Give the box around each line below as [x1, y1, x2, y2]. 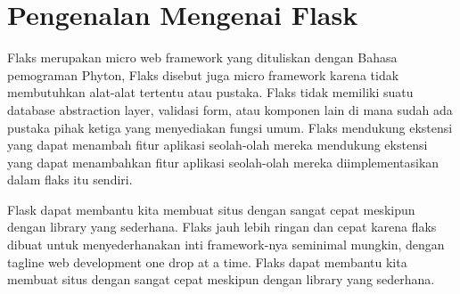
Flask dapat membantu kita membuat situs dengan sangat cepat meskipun [7, 200, 415, 218]
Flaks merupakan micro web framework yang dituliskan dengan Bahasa [7, 48, 398, 67]
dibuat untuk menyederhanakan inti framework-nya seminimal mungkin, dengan [7, 235, 445, 254]
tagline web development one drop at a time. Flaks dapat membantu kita [7, 252, 407, 271]
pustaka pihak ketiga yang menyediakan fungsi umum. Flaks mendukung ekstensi [7, 118, 453, 136]
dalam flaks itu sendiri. [7, 170, 133, 189]
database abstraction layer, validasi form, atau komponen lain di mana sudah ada [7, 100, 453, 118]
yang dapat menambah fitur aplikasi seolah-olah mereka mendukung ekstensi [7, 135, 428, 154]
